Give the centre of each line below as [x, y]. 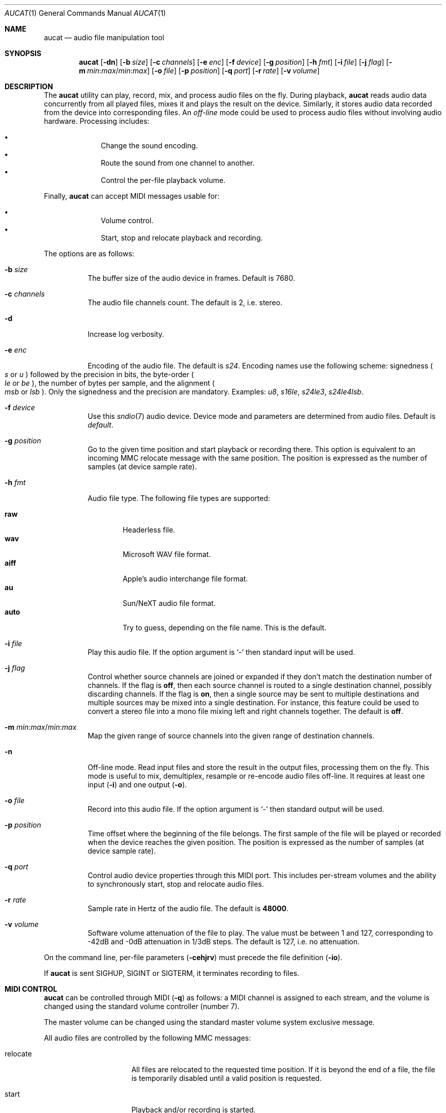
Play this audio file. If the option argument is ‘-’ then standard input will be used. [221, 652]
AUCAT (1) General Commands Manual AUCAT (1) [85, 13]
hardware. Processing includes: [97, 121]
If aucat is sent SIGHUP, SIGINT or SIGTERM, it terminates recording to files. [172, 973]
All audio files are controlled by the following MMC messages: [147, 1038]
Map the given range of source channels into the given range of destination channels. [231, 736]
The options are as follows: [89, 254]
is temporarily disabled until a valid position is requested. [227, 1078]
